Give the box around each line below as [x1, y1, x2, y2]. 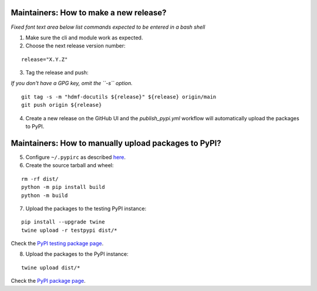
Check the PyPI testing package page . [11, 240, 104, 247]
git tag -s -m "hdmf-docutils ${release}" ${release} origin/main [21, 93, 217, 100]
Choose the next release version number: [25, 42, 126, 49]
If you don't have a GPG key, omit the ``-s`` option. [11, 80, 133, 87]
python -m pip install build [21, 184, 105, 191]
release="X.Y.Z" [21, 56, 68, 63]
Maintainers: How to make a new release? [11, 8, 167, 18]
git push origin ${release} [21, 101, 102, 109]
